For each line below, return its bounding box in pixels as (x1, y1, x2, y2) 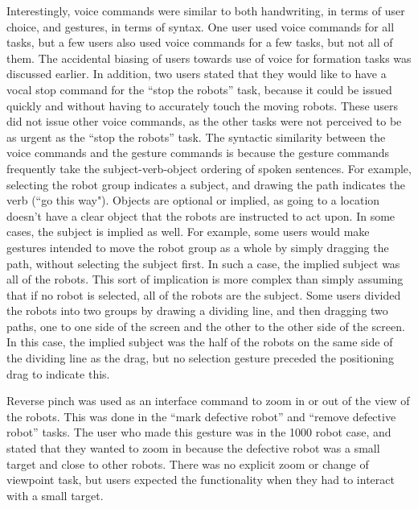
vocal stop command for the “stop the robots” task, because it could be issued (6, 81, 392, 97)
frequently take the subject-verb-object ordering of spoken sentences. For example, (6, 159, 412, 176)
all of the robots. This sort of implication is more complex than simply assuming (6, 271, 404, 288)
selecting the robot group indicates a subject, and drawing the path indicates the (6, 176, 405, 192)
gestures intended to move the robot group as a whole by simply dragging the (6, 238, 389, 255)
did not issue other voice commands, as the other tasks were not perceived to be (6, 113, 402, 130)
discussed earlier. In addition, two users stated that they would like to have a (6, 65, 387, 82)
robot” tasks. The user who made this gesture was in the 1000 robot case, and (6, 424, 391, 441)
